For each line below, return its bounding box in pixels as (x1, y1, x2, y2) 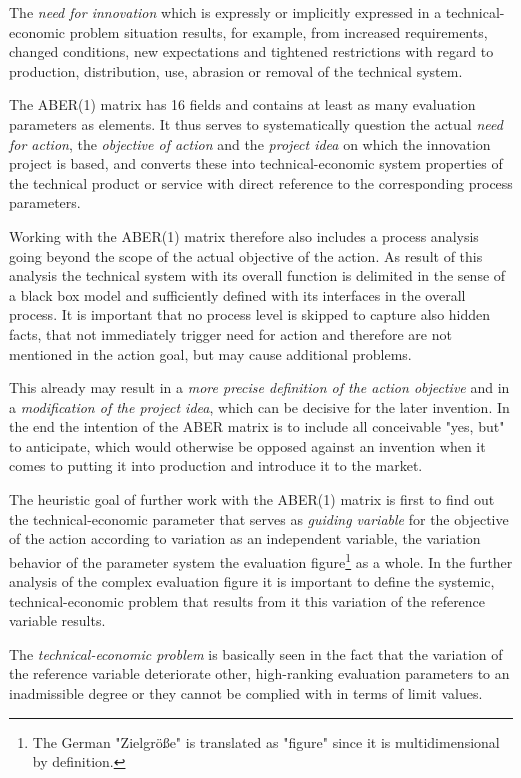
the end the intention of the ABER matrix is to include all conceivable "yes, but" (9, 416, 505, 437)
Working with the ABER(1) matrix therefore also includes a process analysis (9, 225, 479, 246)
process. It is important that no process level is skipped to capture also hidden (9, 304, 491, 325)
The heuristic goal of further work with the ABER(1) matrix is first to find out (9, 489, 495, 510)
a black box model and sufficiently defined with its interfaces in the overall (9, 284, 466, 305)
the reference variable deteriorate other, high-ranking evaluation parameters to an (9, 663, 510, 684)
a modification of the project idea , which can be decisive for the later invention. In (9, 396, 510, 417)
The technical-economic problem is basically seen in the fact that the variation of (9, 643, 503, 664)
